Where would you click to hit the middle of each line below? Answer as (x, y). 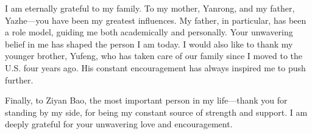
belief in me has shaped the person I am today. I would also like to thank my (149, 44)
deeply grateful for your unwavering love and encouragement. (119, 124)
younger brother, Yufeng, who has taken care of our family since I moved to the (154, 56)
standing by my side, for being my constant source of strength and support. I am (156, 112)
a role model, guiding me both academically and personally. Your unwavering (149, 32)
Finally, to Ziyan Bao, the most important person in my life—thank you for (146, 100)
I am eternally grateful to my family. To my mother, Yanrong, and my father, (150, 8)
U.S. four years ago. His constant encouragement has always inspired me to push (155, 67)
